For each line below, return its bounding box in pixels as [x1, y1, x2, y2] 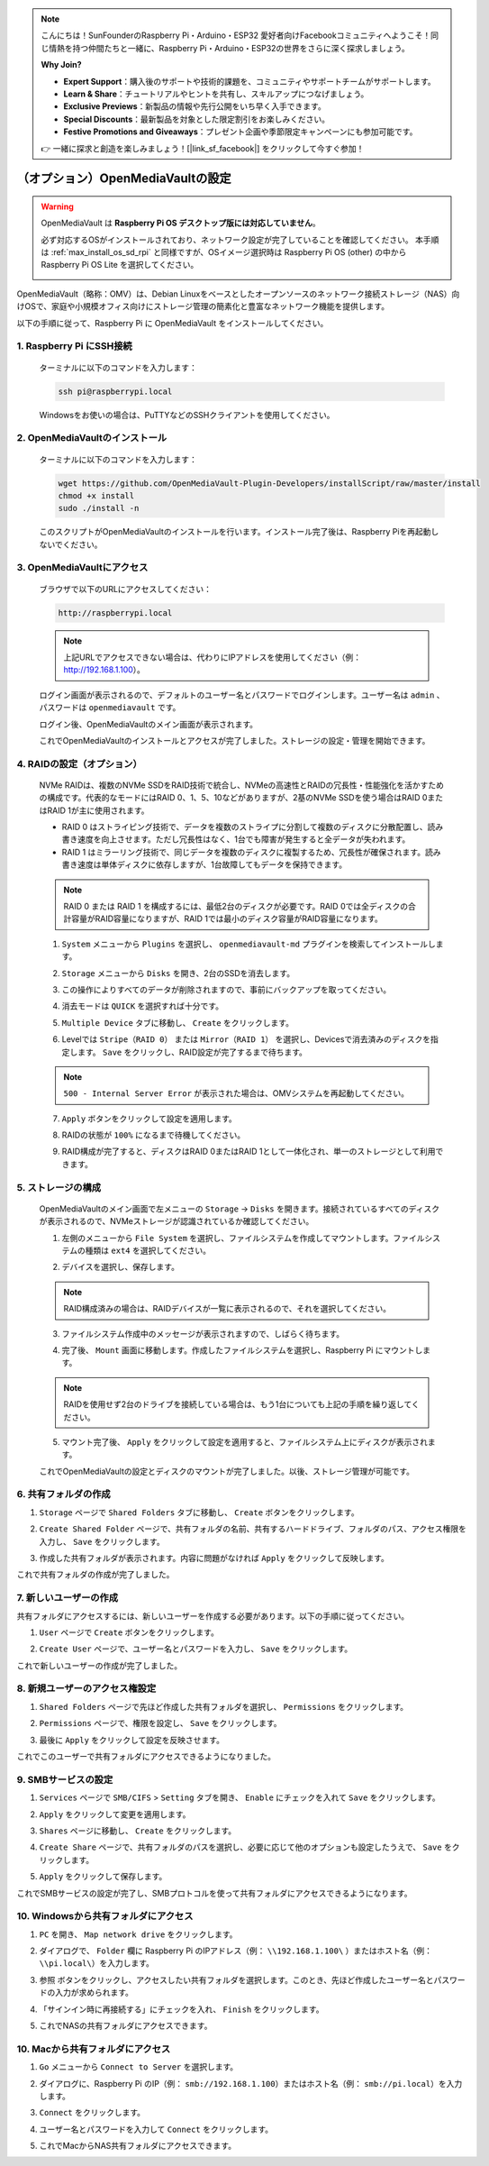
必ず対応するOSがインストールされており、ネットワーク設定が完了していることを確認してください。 [41, 234, 413, 245]
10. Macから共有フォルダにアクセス [16, 2043, 171, 2055]
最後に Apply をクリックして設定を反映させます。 [39, 1734, 225, 1745]
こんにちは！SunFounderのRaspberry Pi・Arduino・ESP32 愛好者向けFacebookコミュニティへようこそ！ [41, 30, 431, 41]
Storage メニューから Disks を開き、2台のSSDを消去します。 [61, 967, 295, 978]
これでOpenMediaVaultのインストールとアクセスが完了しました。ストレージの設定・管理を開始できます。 [39, 735, 430, 745]
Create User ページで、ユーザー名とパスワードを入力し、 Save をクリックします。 [39, 1643, 353, 1654]
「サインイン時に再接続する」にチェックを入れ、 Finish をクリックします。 [39, 2004, 324, 2015]
